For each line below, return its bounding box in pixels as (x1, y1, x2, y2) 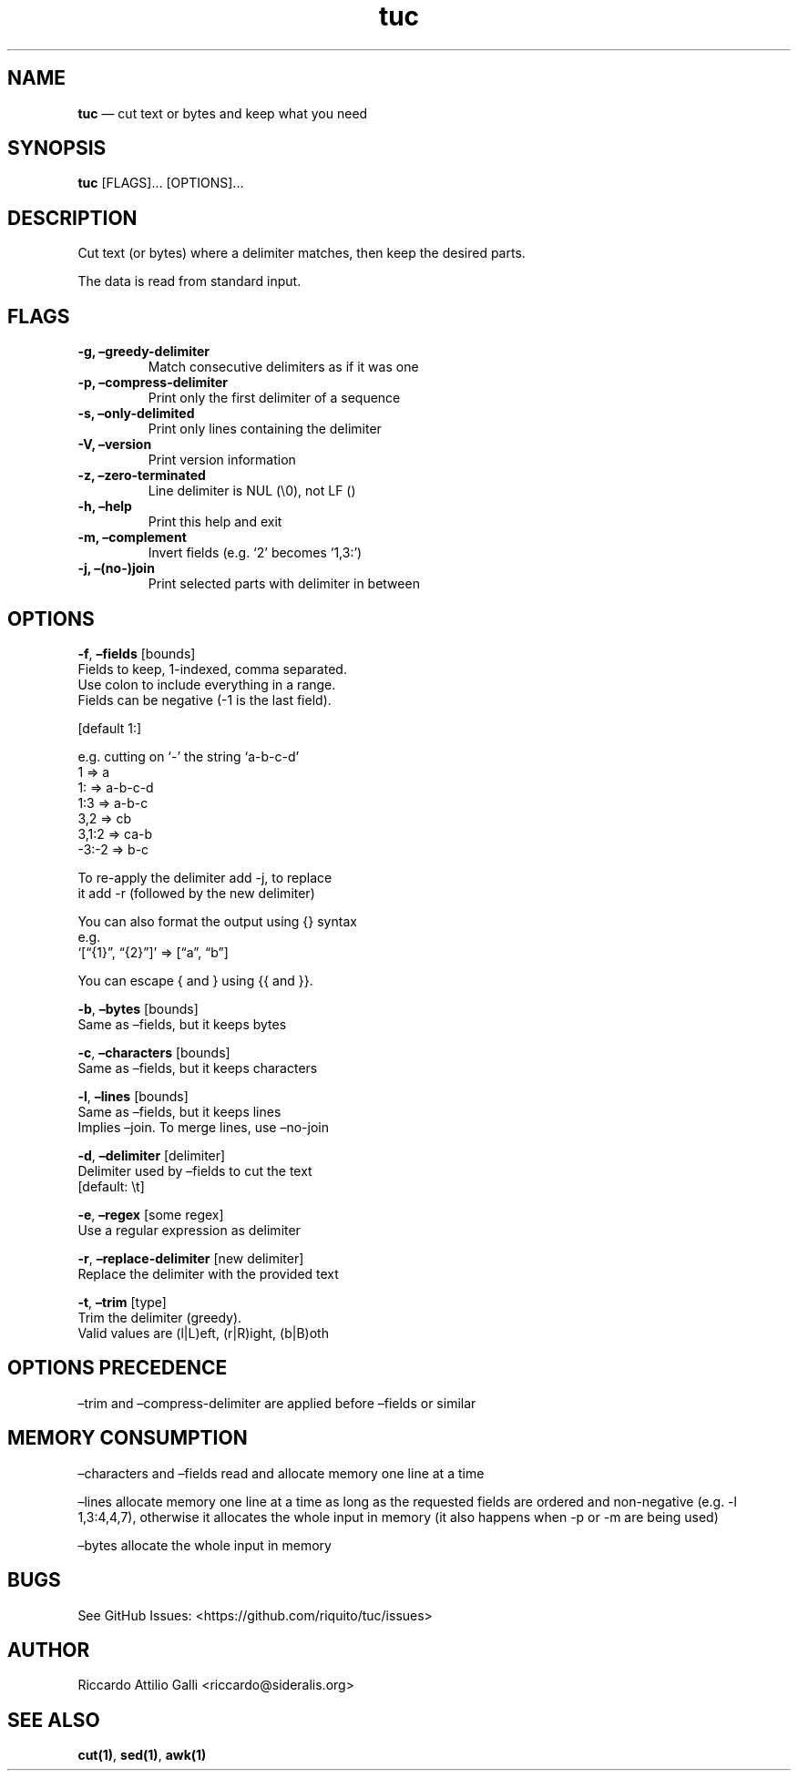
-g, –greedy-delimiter (77, 343, 210, 360)
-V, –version (77, 436, 152, 453)
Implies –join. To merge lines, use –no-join (77, 1119, 329, 1135)
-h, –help (77, 498, 132, 515)
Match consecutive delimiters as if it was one (148, 359, 419, 375)
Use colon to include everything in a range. (77, 676, 336, 692)
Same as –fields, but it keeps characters (77, 1059, 318, 1076)
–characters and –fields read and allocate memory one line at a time (77, 1465, 485, 1481)
